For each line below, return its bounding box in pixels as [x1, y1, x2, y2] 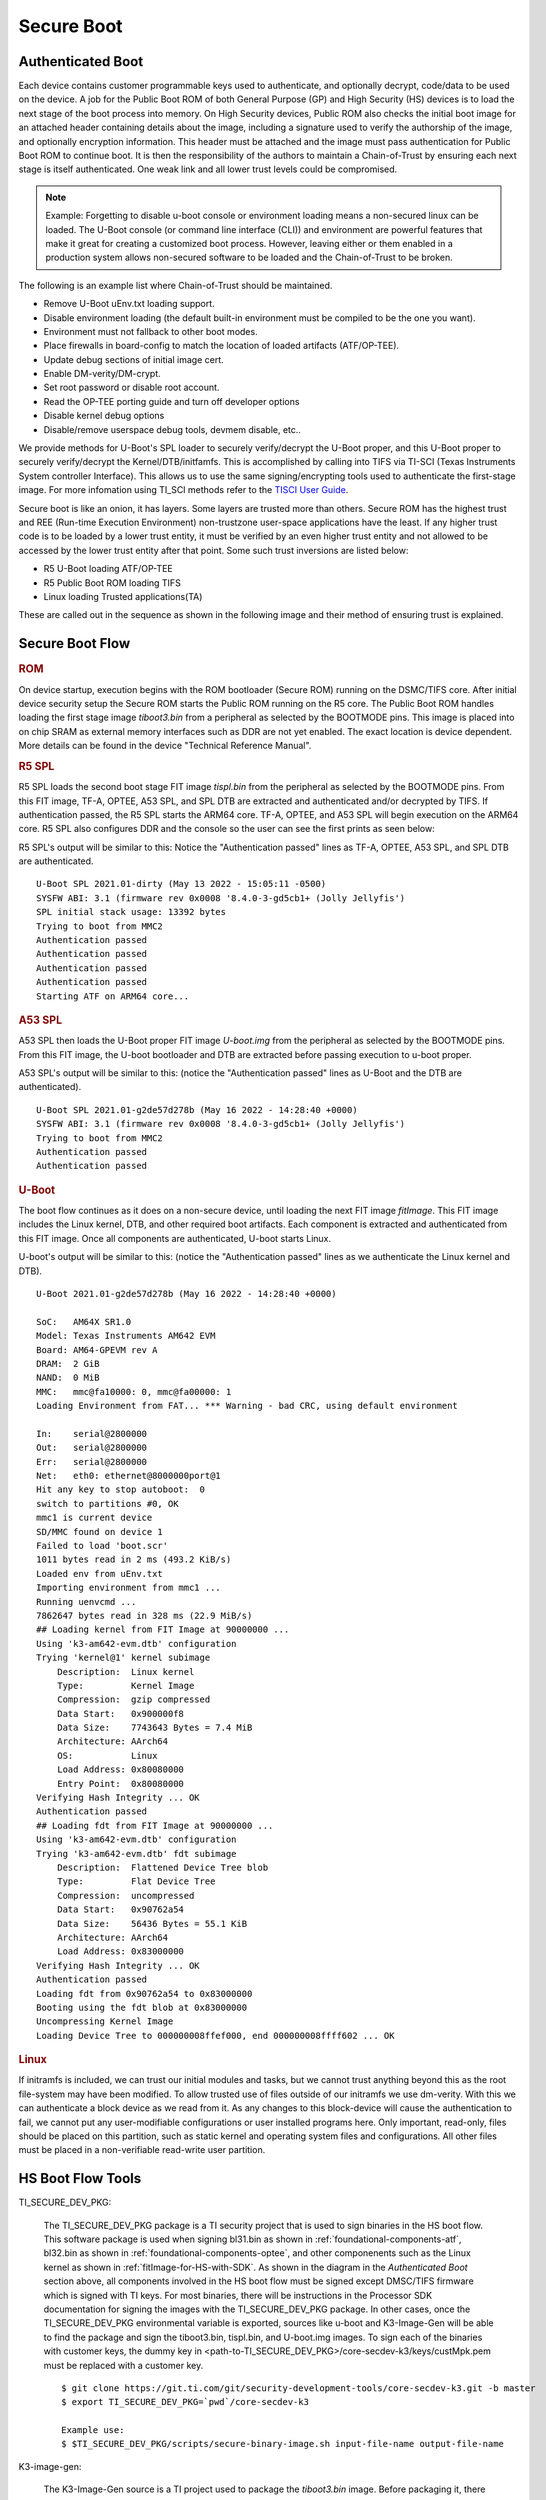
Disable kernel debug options [43, 410, 165, 422]
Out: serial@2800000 [36, 1442, 148, 1454]
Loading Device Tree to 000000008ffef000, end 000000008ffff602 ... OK [36, 2030, 395, 2041]
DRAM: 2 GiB [36, 1358, 100, 1369]
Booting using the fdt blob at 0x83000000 [36, 2001, 248, 2013]
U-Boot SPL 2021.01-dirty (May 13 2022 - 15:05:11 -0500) [36, 878, 327, 890]
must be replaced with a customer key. [43, 2359, 204, 2371]
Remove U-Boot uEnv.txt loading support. [43, 298, 215, 310]
